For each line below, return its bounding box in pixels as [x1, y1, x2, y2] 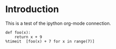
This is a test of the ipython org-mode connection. [5, 20, 111, 26]
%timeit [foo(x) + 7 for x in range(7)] [5, 39, 95, 44]
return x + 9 [14, 34, 42, 39]
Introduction [5, 4, 59, 15]
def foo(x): [5, 30, 31, 35]
